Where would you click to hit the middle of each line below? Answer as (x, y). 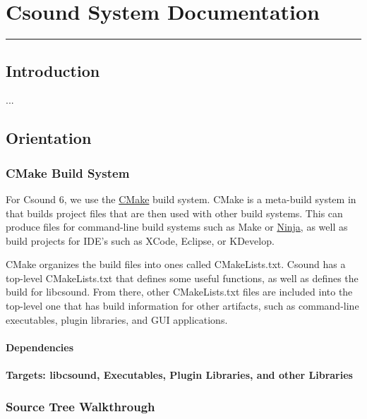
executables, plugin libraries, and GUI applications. (117, 319)
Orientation (49, 138)
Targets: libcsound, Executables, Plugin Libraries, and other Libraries (179, 375)
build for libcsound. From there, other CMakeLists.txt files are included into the (179, 292)
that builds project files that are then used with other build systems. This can (174, 213)
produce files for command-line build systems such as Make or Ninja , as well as (177, 227)
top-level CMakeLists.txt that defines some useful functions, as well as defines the (182, 278)
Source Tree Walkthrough (80, 406)
